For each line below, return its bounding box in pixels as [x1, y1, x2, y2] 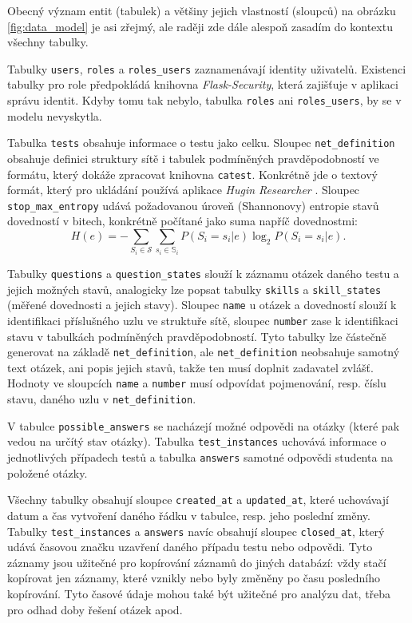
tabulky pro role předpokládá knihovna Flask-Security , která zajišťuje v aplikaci [7, 76, 398, 93]
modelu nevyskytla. [7, 107, 102, 124]
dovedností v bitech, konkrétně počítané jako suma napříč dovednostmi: [7, 212, 358, 229]
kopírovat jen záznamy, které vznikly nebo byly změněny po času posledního [7, 569, 380, 586]
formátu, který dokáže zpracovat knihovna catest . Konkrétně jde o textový [7, 165, 378, 182]
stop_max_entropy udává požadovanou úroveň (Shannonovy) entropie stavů [7, 196, 379, 213]
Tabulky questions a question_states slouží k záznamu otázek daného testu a [7, 265, 399, 281]
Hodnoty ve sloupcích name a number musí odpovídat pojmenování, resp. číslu [7, 375, 386, 391]
